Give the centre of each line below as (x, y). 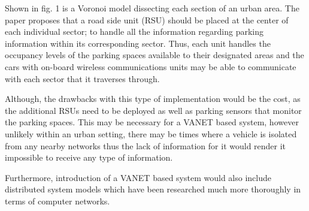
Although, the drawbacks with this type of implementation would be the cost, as (153, 99)
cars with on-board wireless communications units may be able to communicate (151, 66)
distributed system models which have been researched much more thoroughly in (153, 189)
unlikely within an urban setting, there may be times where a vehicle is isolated (151, 133)
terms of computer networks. (57, 201)
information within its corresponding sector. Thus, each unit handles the (138, 43)
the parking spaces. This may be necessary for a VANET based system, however (152, 122)
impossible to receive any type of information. (89, 157)
